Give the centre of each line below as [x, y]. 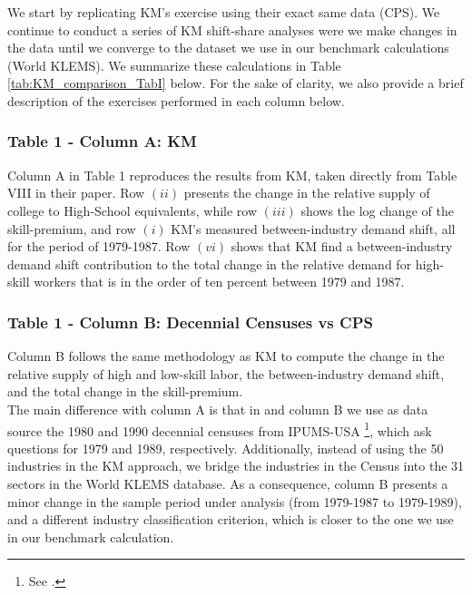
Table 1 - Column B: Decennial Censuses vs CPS [190, 322]
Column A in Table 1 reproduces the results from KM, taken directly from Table [232, 175]
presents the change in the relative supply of [307, 193]
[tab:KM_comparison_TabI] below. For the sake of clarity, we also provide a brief [236, 83]
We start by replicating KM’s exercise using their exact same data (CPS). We [224, 12]
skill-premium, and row [72, 228]
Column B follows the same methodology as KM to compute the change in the [226, 356]
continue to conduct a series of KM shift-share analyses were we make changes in [232, 29]
